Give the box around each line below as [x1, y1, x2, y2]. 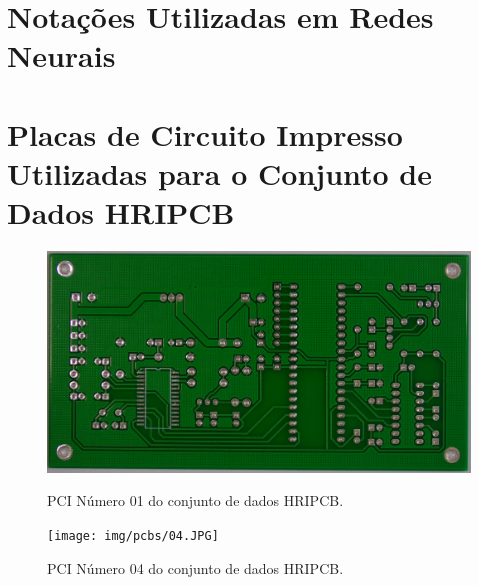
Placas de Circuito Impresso [7, 113, 403, 154]
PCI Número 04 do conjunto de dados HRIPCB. [47, 557, 344, 578]
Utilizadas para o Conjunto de [7, 152, 433, 193]
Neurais [7, 35, 116, 76]
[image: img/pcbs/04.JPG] [47, 528, 219, 543]
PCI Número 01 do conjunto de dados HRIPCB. [47, 490, 344, 511]
